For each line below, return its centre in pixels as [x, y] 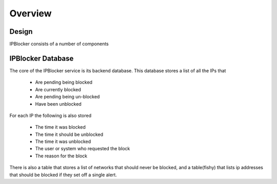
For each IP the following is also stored [51, 115]
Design [21, 32]
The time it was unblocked [63, 141]
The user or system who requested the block [83, 149]
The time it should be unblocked [69, 134]
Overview [31, 13]
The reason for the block [61, 156]
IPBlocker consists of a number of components [59, 44]
